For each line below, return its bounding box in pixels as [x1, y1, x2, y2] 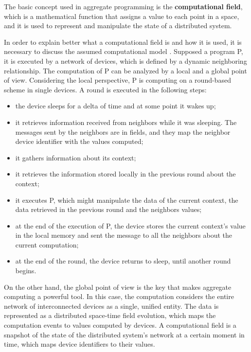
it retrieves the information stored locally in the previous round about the [15, 169, 236, 179]
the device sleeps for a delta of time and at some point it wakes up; [15, 101, 216, 111]
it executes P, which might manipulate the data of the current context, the [15, 194, 238, 205]
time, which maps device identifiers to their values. [4, 339, 155, 349]
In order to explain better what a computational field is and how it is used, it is [4, 36, 242, 47]
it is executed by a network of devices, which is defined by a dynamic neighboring [4, 55, 247, 66]
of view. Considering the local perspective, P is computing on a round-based [4, 75, 231, 85]
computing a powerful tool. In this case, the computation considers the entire [4, 291, 234, 301]
